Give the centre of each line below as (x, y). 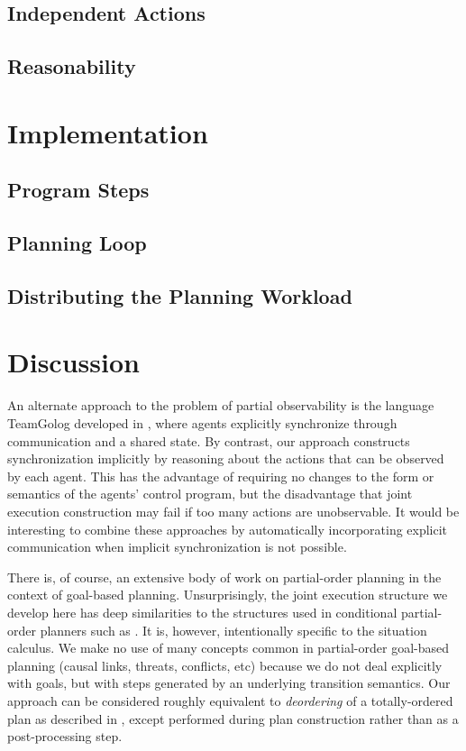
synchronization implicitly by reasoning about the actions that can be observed (226, 458)
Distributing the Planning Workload (180, 295)
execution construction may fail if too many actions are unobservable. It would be (233, 511)
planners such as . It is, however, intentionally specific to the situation (233, 630)
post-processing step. (65, 736)
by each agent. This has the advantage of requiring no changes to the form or (221, 476)
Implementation (108, 132)
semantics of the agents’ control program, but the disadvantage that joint (210, 494)
